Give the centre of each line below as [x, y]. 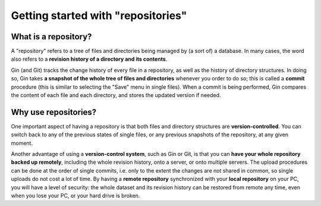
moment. [22, 143]
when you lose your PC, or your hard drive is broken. [75, 196]
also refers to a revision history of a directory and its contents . [89, 59]
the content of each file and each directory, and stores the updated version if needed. [116, 95]
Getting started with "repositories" [99, 15]
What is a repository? [51, 37]
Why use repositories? [54, 112]
